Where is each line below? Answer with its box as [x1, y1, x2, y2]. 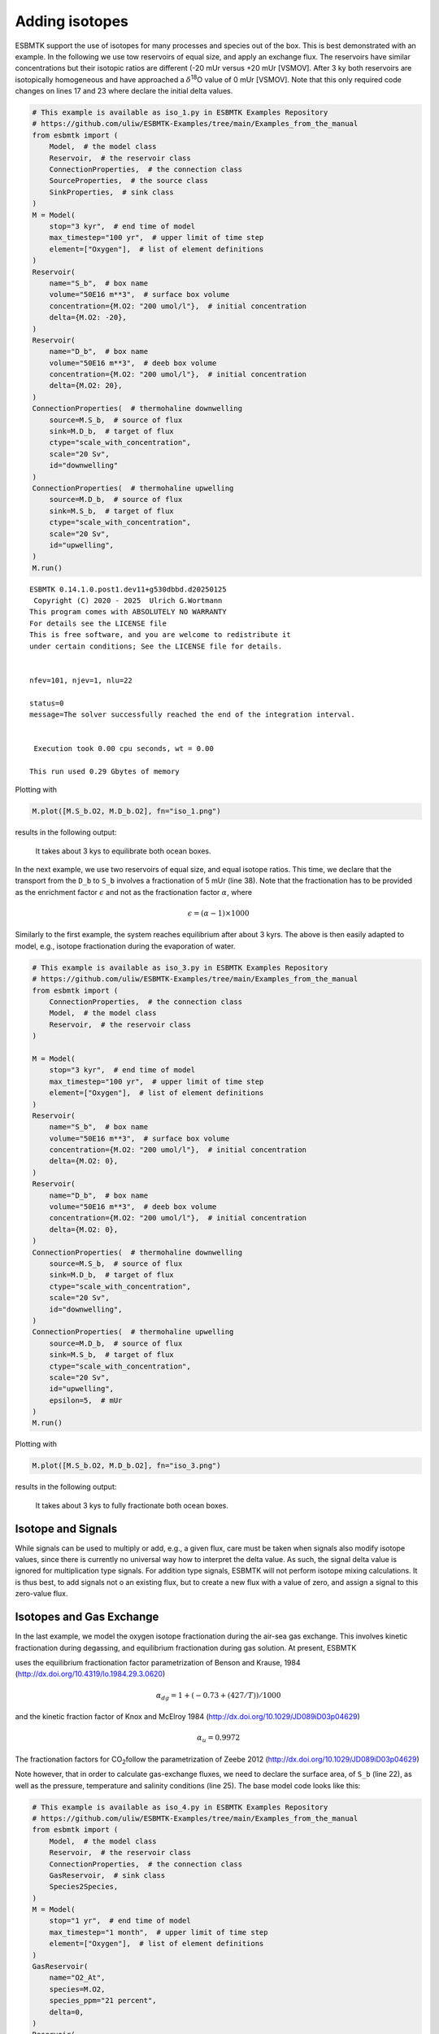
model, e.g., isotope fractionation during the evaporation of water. [15, 941, 236, 951]
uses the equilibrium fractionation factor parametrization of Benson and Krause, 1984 [15, 1657, 301, 1667]
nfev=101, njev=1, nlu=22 [29, 675, 133, 685]
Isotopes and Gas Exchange [15, 1610, 159, 1624]
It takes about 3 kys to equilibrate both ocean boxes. [35, 846, 211, 856]
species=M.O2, [49, 1984, 106, 1993]
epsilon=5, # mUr [49, 1395, 123, 1405]
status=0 [29, 698, 64, 708]
